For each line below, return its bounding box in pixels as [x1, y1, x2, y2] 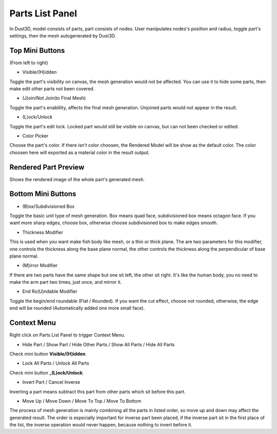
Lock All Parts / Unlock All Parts [22, 360, 89, 366]
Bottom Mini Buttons [9, 190, 76, 199]
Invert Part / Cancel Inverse [22, 379, 81, 385]
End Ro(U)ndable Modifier [22, 288, 77, 294]
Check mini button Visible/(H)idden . [9, 350, 87, 357]
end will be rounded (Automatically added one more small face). [9, 305, 145, 311]
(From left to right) [9, 60, 48, 66]
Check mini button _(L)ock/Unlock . [9, 369, 84, 376]
